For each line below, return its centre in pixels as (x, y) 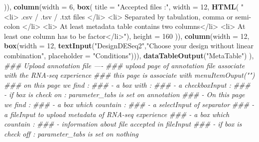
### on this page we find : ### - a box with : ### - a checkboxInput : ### (127, 84)
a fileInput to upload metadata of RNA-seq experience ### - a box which (117, 114)
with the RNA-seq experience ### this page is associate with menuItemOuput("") (129, 75)
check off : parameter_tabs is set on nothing (71, 133)
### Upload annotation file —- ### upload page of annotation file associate (125, 65)
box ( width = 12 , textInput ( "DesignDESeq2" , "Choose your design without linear (129, 46)
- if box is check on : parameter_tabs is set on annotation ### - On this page (125, 94)
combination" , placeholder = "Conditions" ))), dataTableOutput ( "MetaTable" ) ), (129, 55)
